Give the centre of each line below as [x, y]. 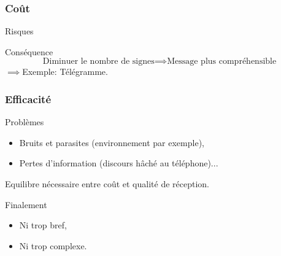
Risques [19, 31]
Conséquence [29, 51]
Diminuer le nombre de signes [98, 62]
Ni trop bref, [43, 225]
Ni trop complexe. [53, 245]
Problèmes [25, 122]
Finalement [26, 204]
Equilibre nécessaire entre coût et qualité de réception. [107, 184]
